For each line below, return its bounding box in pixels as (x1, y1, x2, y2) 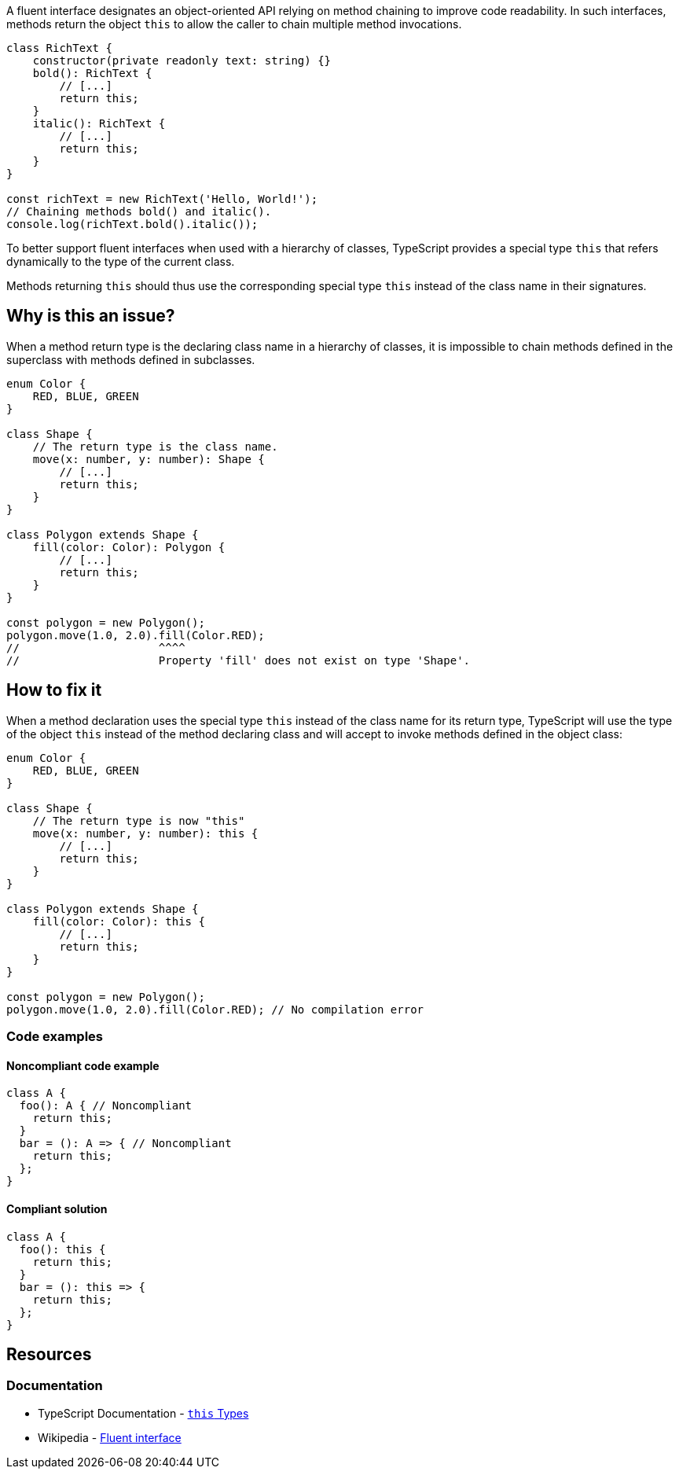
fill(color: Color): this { (32, 914, 205, 928)
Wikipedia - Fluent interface (38, 1430, 182, 1444)
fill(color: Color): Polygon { (32, 540, 226, 554)
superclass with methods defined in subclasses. (6, 352, 255, 366)
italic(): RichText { (32, 117, 166, 130)
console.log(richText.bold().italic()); (6, 218, 259, 230)
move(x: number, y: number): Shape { (32, 452, 265, 465)
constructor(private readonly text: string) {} (32, 54, 332, 67)
